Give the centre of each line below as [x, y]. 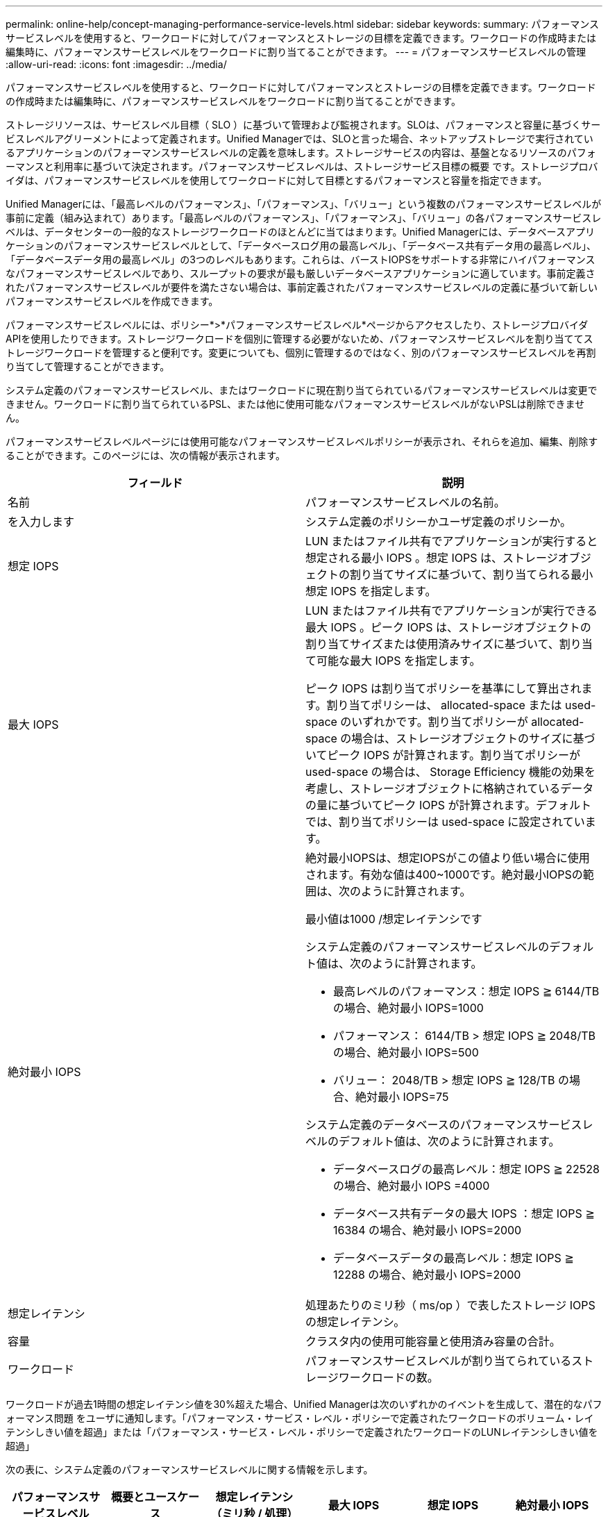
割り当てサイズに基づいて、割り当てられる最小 [472, 574]
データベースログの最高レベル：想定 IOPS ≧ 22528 [466, 1169]
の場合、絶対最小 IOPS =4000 [412, 1186]
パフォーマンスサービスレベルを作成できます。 [112, 301]
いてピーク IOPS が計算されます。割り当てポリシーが [443, 755]
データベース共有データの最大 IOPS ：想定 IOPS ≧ [464, 1213]
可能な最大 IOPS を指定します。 [399, 661]
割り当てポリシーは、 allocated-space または [444, 705]
